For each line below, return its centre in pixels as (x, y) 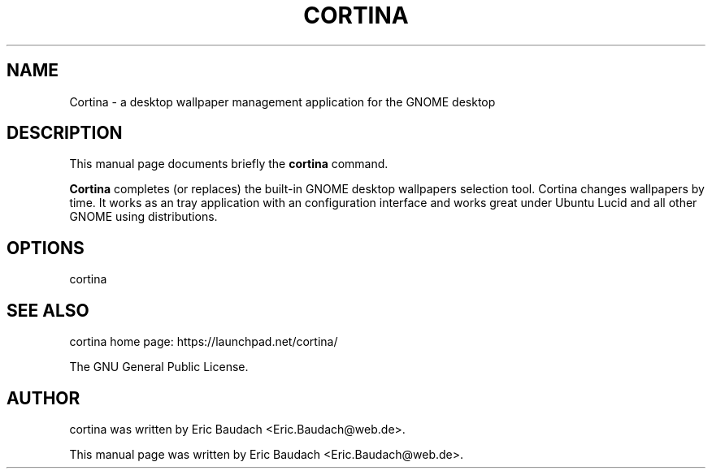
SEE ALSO (48, 310)
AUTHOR (43, 398)
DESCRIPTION (65, 133)
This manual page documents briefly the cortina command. (229, 164)
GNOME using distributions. (143, 217)
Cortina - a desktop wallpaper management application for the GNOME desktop (282, 101)
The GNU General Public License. (159, 367)
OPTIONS (46, 248)
